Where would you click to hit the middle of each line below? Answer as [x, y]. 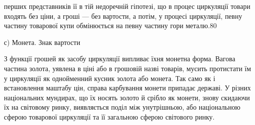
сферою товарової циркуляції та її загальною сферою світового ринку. [109, 116]
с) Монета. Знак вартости [42, 42]
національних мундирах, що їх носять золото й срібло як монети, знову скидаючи [127, 97]
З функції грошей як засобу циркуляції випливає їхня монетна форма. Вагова [120, 59]
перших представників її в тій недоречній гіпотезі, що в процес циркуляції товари [127, 6]
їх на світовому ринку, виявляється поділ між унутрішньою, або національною [122, 107]
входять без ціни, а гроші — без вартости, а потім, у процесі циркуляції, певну [123, 16]
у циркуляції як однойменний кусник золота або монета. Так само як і [110, 78]
